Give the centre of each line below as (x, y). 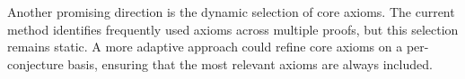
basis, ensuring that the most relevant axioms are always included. (250, 63)
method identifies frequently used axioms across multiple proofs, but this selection (233, 29)
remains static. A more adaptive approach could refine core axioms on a (205, 47)
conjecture (35, 63)
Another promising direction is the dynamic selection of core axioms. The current (231, 12)
